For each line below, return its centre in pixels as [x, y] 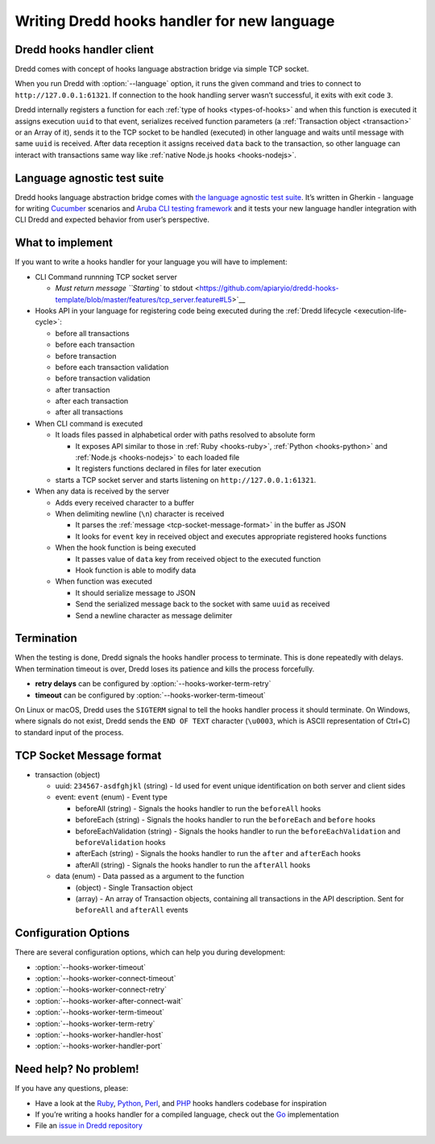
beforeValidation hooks [120, 842]
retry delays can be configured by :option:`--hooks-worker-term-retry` [153, 684]
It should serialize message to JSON [136, 593]
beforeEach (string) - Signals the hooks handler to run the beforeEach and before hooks [226, 820]
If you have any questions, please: [72, 1088]
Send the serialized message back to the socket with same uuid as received [203, 604]
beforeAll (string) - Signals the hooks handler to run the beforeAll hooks [198, 808]
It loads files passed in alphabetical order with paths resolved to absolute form [185, 435]
